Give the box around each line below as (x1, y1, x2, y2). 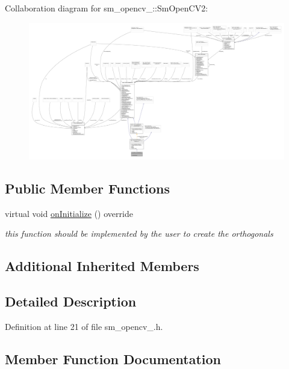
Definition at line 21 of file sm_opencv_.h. (5, 320, 163, 332)
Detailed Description (5, 292, 137, 311)
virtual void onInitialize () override (5, 207, 133, 219)
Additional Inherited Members (5, 257, 199, 275)
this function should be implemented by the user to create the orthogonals (5, 227, 273, 240)
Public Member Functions (5, 178, 170, 197)
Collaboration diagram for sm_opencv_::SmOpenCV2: (5, 2, 208, 14)
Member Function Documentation (5, 349, 222, 368)
